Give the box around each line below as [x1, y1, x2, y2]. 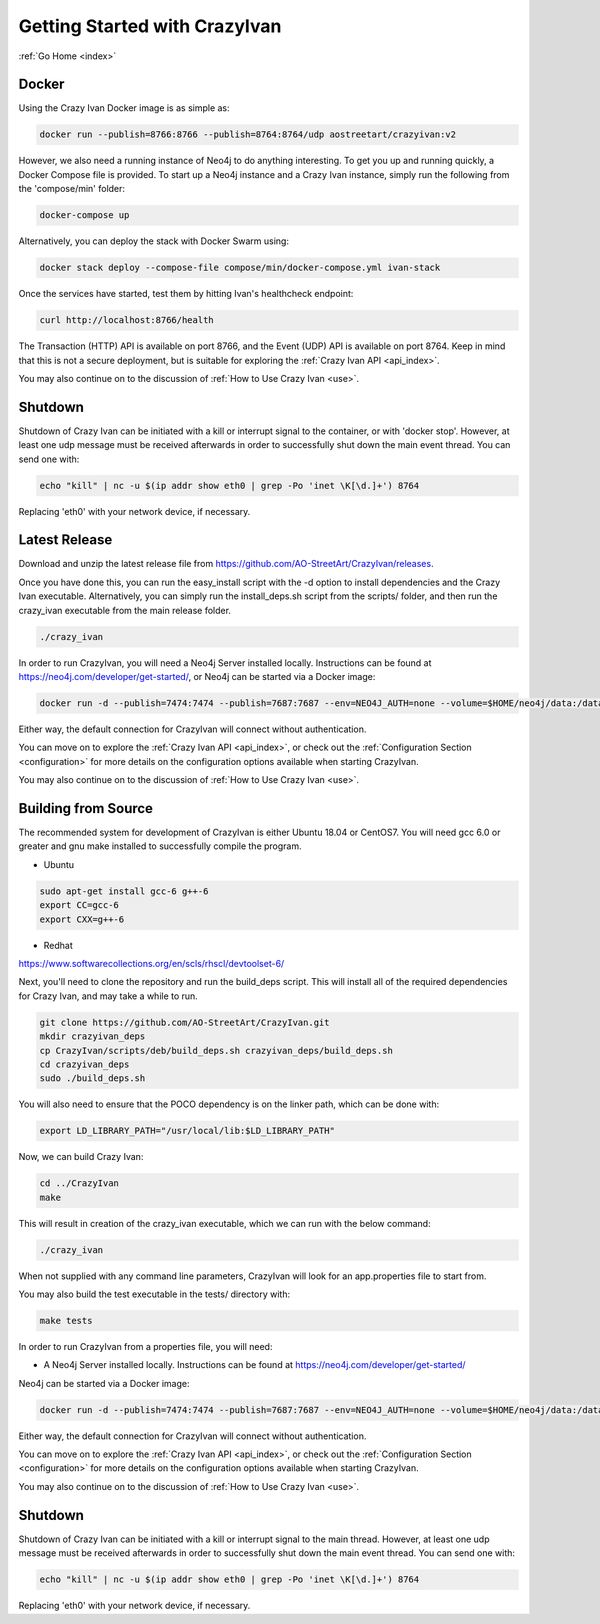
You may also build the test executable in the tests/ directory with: [18, 1288, 290, 1300]
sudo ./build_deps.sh [39, 1073, 146, 1084]
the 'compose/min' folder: [18, 183, 125, 195]
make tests [39, 1315, 93, 1326]
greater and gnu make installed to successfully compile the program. [18, 840, 302, 852]
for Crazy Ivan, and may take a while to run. [18, 990, 199, 1002]
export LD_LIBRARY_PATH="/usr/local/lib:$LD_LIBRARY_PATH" [39, 1125, 335, 1137]
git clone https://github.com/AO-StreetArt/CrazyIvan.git [39, 1016, 330, 1028]
